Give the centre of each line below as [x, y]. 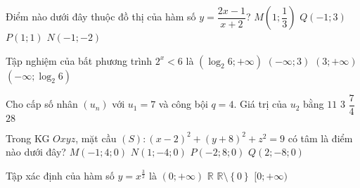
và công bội [183, 104]
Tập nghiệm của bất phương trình [79, 60]
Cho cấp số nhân [42, 104]
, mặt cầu [96, 138]
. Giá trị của [260, 104]
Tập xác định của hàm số [60, 175]
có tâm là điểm [320, 138]
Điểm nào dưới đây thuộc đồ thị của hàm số [101, 16]
